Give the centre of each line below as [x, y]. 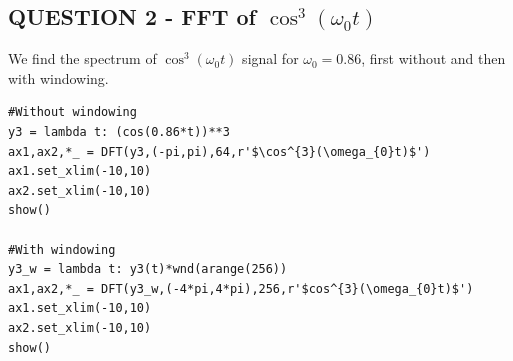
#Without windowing [72, 112]
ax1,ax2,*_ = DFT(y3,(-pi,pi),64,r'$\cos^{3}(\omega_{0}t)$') [219, 151]
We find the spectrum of [82, 58]
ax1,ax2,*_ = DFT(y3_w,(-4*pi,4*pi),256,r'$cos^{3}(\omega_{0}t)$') [241, 288]
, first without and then [433, 58]
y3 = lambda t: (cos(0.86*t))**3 [119, 131]
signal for [270, 58]
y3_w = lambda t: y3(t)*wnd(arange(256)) [148, 269]
